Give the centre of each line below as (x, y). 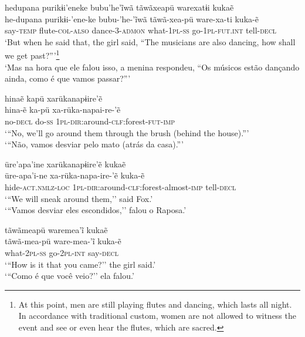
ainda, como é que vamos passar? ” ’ (68, 78)
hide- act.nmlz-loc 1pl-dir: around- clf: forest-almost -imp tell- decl (121, 186)
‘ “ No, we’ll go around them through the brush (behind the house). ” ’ (127, 132)
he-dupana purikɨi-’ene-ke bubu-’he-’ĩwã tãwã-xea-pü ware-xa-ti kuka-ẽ (132, 18)
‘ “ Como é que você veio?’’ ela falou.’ (70, 276)
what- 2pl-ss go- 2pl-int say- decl (62, 252)
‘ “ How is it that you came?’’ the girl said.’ (80, 264)
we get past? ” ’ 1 (32, 55)
